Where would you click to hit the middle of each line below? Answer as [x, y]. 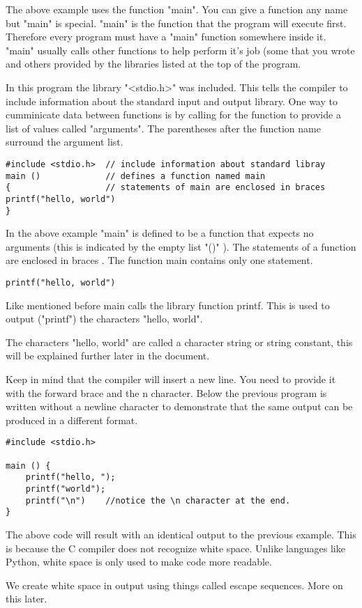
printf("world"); [66, 489]
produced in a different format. [72, 420]
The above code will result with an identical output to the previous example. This [181, 534]
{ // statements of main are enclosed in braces [166, 188]
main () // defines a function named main [136, 176]
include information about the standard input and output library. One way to [172, 101]
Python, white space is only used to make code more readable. [139, 562]
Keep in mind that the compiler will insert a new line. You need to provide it [171, 379]
